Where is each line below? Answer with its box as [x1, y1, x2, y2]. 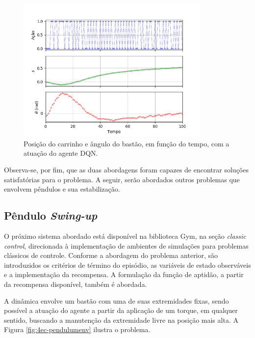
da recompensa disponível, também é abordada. [4, 279, 147, 289]
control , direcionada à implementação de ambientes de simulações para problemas [4, 240, 249, 251]
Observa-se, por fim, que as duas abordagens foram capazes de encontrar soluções [4, 165, 249, 175]
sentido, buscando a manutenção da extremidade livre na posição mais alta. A [4, 314, 238, 325]
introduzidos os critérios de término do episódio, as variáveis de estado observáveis [4, 259, 251, 270]
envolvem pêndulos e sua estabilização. [4, 184, 120, 194]
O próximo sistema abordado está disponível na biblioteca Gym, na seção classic [4, 231, 246, 241]
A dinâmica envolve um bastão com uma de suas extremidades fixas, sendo [4, 295, 229, 306]
